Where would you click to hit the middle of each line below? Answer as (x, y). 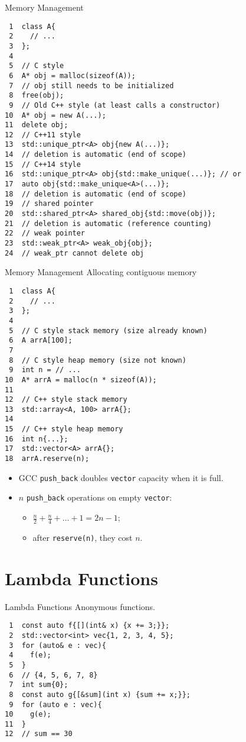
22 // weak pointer (45, 233)
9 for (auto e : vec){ (55, 704)
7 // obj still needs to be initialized (91, 86)
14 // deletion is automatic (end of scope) (96, 155)
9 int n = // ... (45, 370)
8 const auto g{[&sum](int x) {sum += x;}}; (100, 694)
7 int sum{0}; (39, 685)
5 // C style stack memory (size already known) (108, 330)
